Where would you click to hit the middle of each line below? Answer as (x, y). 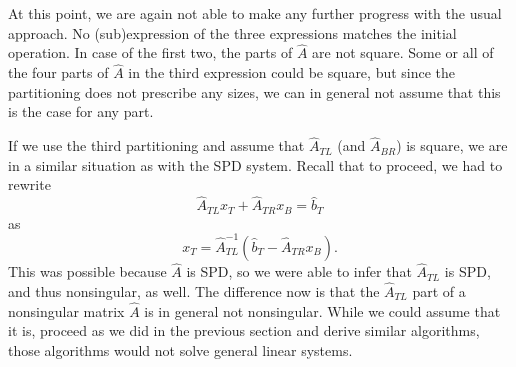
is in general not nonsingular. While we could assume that (322, 310)
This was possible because (87, 271)
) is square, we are (452, 145)
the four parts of (58, 72)
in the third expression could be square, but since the (292, 72)
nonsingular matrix (66, 310)
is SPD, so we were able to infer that (299, 271)
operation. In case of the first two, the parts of (150, 52)
